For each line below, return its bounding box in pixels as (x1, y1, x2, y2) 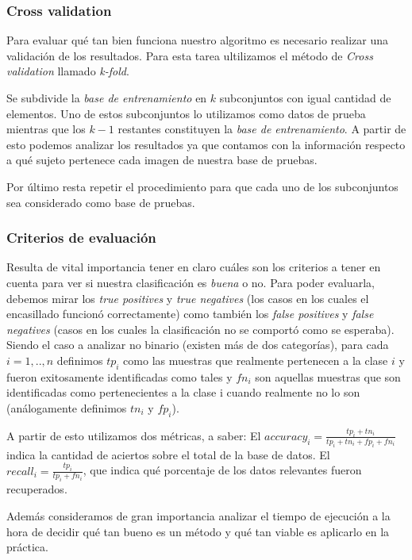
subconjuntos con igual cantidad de (219, 90, 391, 105)
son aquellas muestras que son (255, 368, 401, 385)
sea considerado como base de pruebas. (6, 194, 195, 210)
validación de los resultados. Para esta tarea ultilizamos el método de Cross (6, 47, 373, 63)
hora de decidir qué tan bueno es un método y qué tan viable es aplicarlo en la (6, 523, 390, 539)
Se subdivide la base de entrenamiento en (6, 90, 207, 105)
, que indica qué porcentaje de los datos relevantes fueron (83, 462, 362, 478)
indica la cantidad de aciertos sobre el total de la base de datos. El (6, 446, 330, 462)
